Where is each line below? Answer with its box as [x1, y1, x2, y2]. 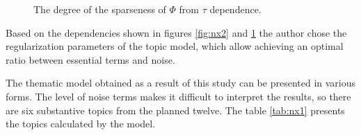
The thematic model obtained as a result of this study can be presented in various [6, 75, 356, 90]
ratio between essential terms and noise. [6, 52, 175, 66]
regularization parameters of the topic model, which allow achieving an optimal [6, 39, 344, 53]
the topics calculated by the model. [6, 116, 156, 131]
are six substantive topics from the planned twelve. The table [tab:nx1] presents [6, 102, 345, 117]
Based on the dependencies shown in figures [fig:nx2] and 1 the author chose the [6, 25, 347, 39]
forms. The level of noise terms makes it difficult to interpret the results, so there [6, 89, 351, 103]
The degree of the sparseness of [33, 2, 166, 16]
